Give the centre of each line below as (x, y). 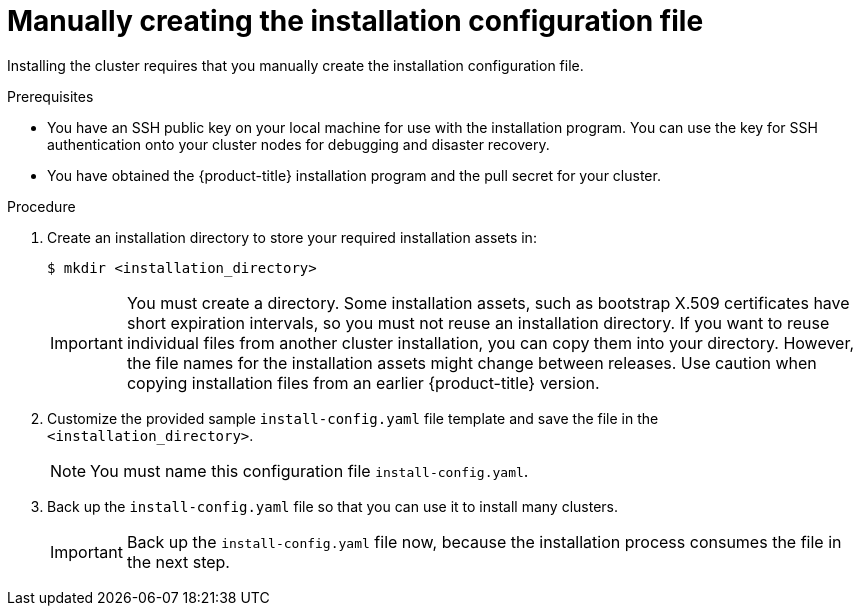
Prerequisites (50, 96)
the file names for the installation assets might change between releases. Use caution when (471, 362)
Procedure (41, 206)
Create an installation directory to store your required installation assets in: (292, 237)
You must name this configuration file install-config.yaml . (309, 470)
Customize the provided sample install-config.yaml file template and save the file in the (353, 418)
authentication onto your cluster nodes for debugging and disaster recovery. (298, 144)
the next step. (178, 561)
